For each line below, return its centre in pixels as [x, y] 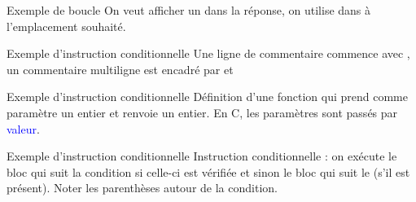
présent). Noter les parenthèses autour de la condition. [142, 188]
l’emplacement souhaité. [66, 26]
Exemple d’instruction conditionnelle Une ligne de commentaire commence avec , [208, 53]
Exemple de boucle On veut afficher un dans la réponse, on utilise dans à [189, 10]
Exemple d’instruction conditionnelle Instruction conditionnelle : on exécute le [202, 156]
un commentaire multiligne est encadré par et [120, 69]
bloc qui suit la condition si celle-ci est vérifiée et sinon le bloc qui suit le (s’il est [208, 171]
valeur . [23, 128]
